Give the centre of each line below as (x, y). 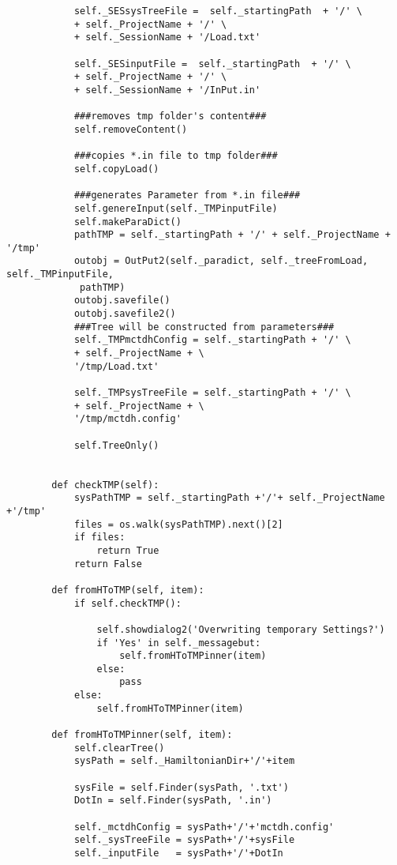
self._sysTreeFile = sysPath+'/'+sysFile (184, 840)
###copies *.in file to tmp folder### (176, 156)
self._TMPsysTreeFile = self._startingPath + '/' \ (212, 393)
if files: (99, 538)
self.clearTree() (119, 748)
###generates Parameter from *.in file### (187, 196)
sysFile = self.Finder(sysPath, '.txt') (181, 787)
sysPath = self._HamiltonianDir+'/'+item (184, 761)
